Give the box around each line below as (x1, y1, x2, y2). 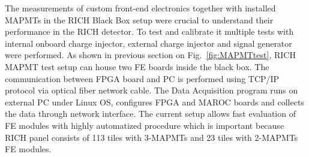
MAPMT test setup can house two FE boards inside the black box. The (5, 60, 269, 73)
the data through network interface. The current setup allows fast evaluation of (5, 107, 296, 120)
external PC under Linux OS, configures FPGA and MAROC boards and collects (5, 95, 304, 108)
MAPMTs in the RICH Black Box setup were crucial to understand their (5, 13, 274, 26)
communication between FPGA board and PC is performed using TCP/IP (5, 72, 280, 84)
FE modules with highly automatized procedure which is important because (5, 119, 284, 131)
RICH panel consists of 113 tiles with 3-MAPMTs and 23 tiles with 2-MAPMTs (5, 131, 298, 143)
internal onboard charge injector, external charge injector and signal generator (5, 37, 292, 49)
